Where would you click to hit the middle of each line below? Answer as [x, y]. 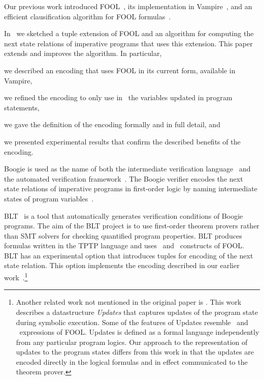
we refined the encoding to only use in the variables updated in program [118, 97]
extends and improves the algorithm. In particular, [83, 53]
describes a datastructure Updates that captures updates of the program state [137, 312]
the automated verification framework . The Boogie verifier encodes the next [124, 178]
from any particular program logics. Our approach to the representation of [132, 342]
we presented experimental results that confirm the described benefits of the [122, 141]
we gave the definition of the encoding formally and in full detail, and [112, 124]
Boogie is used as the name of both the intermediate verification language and [127, 169]
